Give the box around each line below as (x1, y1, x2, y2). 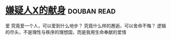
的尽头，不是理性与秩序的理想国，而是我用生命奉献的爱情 (5, 29, 126, 35)
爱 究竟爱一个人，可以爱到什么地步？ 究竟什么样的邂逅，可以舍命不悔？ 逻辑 (5, 23, 166, 29)
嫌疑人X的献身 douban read (5, 5, 116, 16)
